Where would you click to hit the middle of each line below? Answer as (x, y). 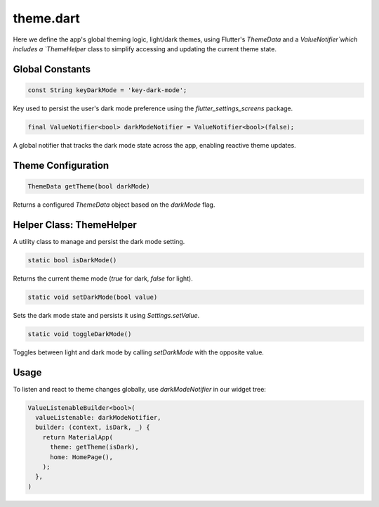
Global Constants (52, 69)
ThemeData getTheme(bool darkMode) (89, 186)
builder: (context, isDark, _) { (93, 428)
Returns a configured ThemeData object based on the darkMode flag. (114, 205)
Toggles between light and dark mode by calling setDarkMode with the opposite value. (139, 352)
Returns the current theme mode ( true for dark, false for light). (103, 278)
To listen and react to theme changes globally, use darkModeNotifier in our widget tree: (140, 389)
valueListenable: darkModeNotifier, (98, 417)
